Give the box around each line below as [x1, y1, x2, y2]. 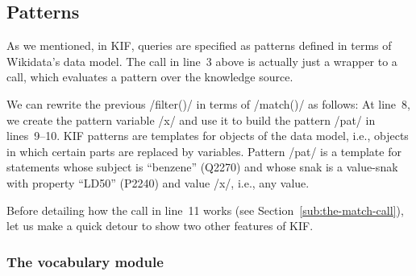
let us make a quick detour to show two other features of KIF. [6, 217, 314, 234]
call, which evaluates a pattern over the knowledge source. [6, 68, 293, 85]
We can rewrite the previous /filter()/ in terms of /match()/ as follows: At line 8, [6, 95, 410, 112]
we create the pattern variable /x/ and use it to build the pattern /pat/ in [6, 111, 376, 128]
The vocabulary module [6, 251, 164, 271]
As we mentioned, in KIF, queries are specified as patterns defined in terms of [6, 37, 392, 54]
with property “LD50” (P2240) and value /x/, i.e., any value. [6, 174, 310, 191]
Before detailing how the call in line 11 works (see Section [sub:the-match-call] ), [6, 201, 404, 218]
